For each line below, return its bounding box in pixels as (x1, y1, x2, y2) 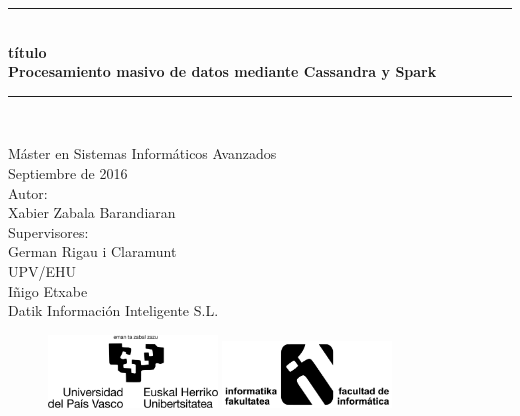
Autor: (8, 182, 48, 203)
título (8, 41, 47, 62)
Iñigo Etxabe (8, 280, 88, 301)
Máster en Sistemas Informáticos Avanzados (8, 143, 277, 164)
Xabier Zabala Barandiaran (8, 202, 176, 223)
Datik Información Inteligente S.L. (8, 300, 219, 321)
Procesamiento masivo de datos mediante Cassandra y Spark (8, 61, 437, 82)
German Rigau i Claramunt (8, 241, 177, 262)
